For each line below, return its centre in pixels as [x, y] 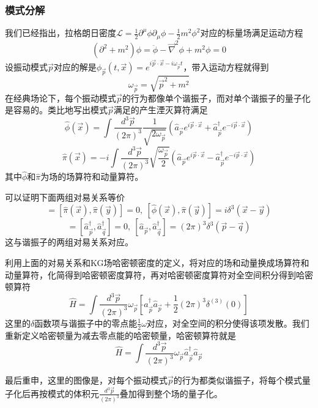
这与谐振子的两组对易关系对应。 [69, 242]
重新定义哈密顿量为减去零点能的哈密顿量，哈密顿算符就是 [120, 335]
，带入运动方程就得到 [226, 67]
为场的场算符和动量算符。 [92, 176]
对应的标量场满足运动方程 [252, 33]
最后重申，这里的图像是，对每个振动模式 [86, 380]
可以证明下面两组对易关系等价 [65, 197]
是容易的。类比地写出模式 [56, 110]
